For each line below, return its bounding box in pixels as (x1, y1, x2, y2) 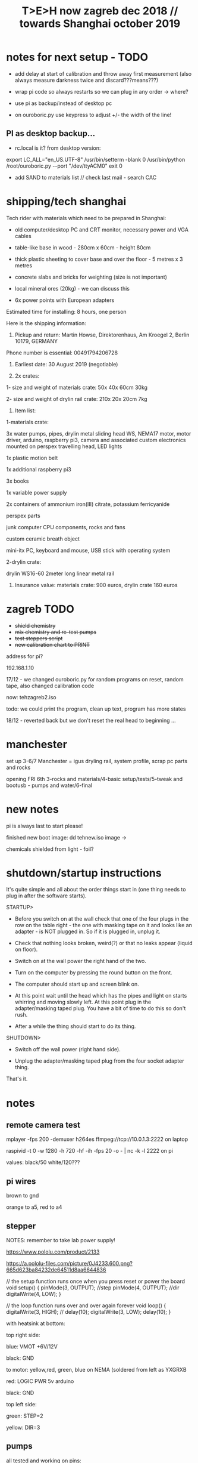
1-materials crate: (6, 418, 49, 425)
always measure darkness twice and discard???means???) (14, 76, 159, 84)
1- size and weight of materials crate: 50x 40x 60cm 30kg (6, 384, 147, 391)
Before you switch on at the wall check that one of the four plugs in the (14, 915, 189, 922)
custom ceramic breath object (6, 535, 80, 542)
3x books (6, 477, 29, 484)
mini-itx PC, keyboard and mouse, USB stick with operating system (6, 547, 171, 554)
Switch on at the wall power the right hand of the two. (14, 958, 147, 965)
